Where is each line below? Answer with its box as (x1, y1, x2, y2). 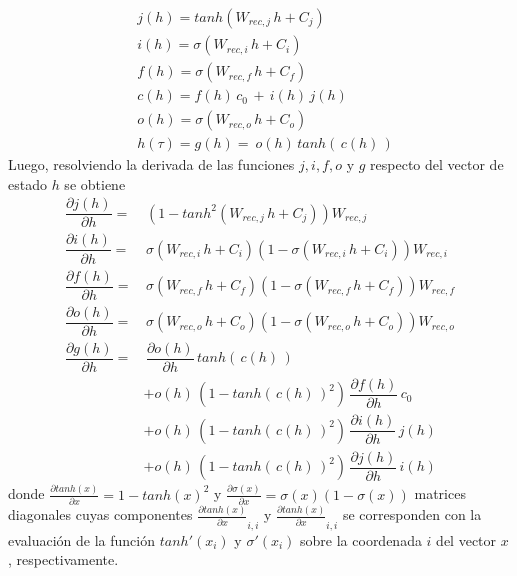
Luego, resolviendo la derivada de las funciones (8, 154, 295, 175)
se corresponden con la (342, 504, 482, 525)
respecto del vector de (370, 154, 504, 175)
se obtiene (64, 173, 126, 194)
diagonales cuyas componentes (8, 504, 193, 525)
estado (8, 173, 47, 194)
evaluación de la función (8, 529, 156, 550)
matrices (414, 483, 466, 504)
